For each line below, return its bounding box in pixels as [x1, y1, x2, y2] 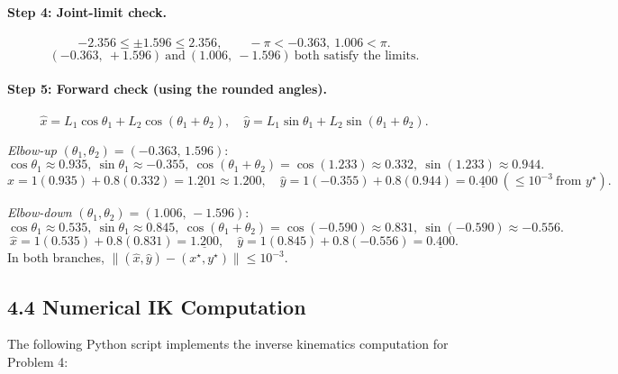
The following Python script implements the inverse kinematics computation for [7, 334, 449, 353]
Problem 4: [7, 352, 68, 371]
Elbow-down [7, 203, 72, 222]
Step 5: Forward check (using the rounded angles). [7, 79, 328, 98]
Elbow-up [7, 140, 57, 159]
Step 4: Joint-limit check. [7, 2, 167, 21]
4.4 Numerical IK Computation [7, 292, 306, 320]
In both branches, [7, 248, 105, 267]
